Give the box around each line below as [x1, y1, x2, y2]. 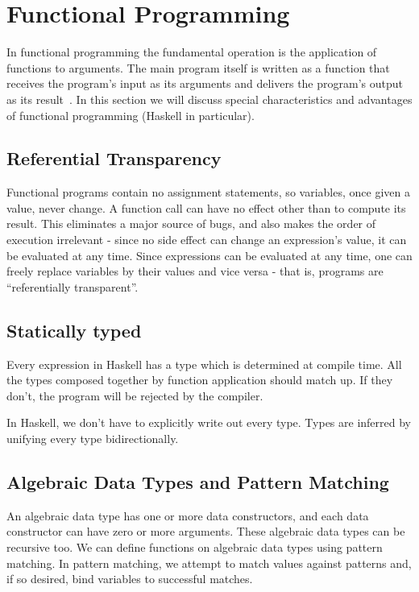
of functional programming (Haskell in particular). [6, 106, 255, 123]
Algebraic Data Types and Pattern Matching [6, 470, 389, 495]
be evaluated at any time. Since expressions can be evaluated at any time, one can [6, 246, 413, 263]
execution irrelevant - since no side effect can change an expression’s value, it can [6, 231, 407, 248]
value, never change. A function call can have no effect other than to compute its [6, 199, 406, 216]
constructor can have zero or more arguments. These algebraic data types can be [6, 523, 405, 540]
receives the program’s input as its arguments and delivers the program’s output [6, 75, 403, 92]
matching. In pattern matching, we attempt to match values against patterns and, [6, 554, 412, 571]
